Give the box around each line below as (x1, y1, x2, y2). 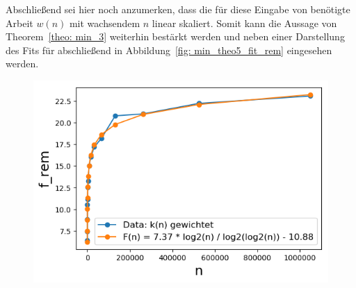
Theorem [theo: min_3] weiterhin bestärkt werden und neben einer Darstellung (6, 29, 345, 44)
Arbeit (6, 15, 33, 30)
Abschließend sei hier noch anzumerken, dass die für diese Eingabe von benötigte (6, 2, 350, 16)
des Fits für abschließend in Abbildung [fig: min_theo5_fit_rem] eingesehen (6, 42, 332, 57)
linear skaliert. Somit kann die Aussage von (152, 15, 337, 30)
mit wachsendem (69, 15, 140, 30)
